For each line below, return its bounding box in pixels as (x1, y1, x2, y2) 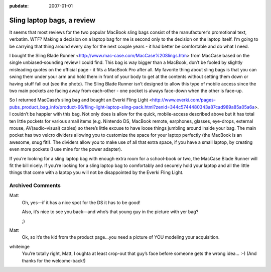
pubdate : (9, 3, 29, 9)
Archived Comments (9, 182, 61, 189)
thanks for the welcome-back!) (22, 257, 86, 263)
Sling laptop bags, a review (9, 16, 95, 25)
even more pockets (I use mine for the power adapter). (9, 146, 122, 152)
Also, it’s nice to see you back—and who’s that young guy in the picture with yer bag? (22, 209, 199, 215)
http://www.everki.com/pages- (152, 97, 216, 103)
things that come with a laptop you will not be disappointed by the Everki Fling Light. (9, 169, 184, 175)
